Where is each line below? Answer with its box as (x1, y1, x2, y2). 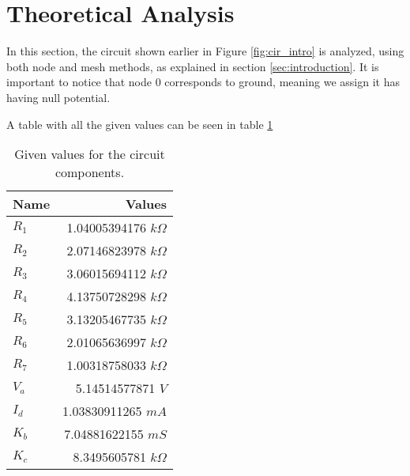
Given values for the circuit (14, 145, 165, 164)
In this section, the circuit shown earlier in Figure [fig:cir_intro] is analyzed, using (6, 43, 404, 59)
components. (55, 163, 125, 182)
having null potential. (6, 89, 111, 105)
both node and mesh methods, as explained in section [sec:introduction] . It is (6, 58, 379, 74)
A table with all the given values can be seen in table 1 (6, 115, 273, 132)
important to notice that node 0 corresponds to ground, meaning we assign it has (6, 74, 400, 90)
